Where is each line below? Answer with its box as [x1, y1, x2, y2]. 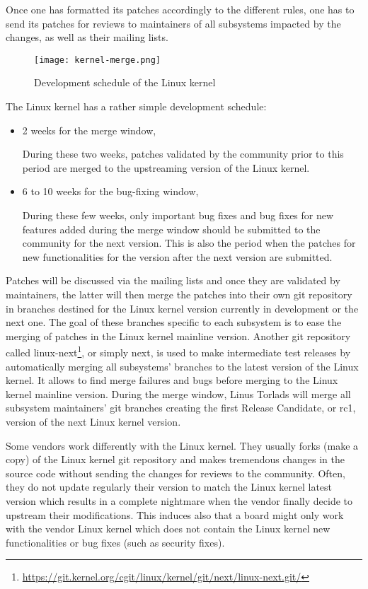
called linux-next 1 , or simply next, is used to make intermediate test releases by [6, 343, 351, 359]
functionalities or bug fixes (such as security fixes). [6, 535, 225, 549]
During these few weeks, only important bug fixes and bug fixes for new [22, 208, 334, 222]
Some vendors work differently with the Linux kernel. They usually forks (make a [6, 438, 359, 453]
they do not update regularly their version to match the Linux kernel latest [6, 479, 333, 494]
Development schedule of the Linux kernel [34, 75, 216, 90]
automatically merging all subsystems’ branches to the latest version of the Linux [6, 358, 359, 373]
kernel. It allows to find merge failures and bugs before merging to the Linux [6, 373, 338, 387]
